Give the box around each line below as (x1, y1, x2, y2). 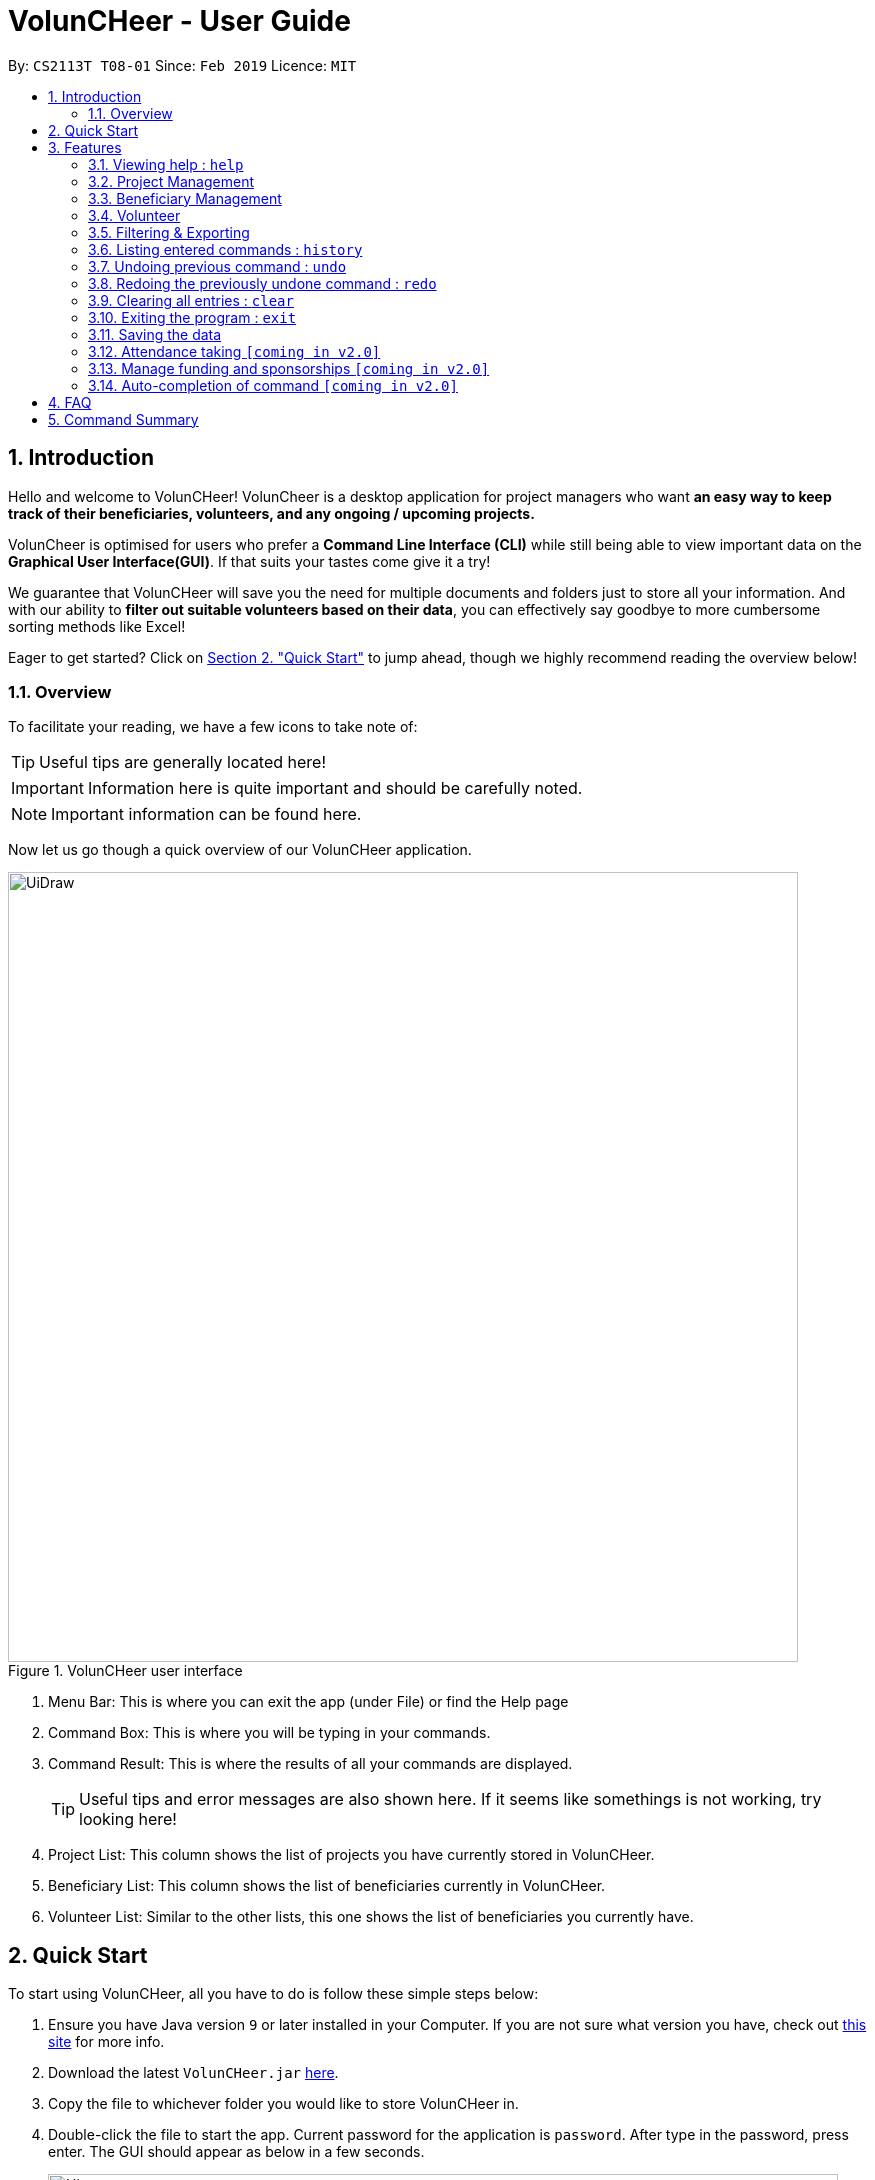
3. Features (48, 138, 122, 156)
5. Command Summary (48, 410, 199, 428)
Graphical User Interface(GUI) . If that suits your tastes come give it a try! (8, 552, 491, 570)
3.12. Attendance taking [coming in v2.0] (88, 342, 381, 360)
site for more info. (48, 2033, 165, 2051)
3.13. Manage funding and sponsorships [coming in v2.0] (88, 359, 490, 377)
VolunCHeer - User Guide (8, 4, 351, 38)
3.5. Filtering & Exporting (88, 223, 250, 241)
